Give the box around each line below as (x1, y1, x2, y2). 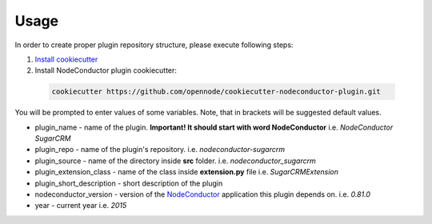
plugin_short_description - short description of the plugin (34, 178, 223, 188)
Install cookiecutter (34, 54, 98, 64)
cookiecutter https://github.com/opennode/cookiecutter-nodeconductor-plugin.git (51, 87, 382, 96)
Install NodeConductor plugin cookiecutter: (34, 66, 178, 75)
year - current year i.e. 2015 (34, 201, 127, 210)
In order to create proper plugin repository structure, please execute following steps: (14, 40, 294, 50)
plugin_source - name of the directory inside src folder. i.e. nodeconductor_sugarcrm (34, 156, 316, 166)
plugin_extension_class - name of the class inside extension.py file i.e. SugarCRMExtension (34, 167, 339, 177)
